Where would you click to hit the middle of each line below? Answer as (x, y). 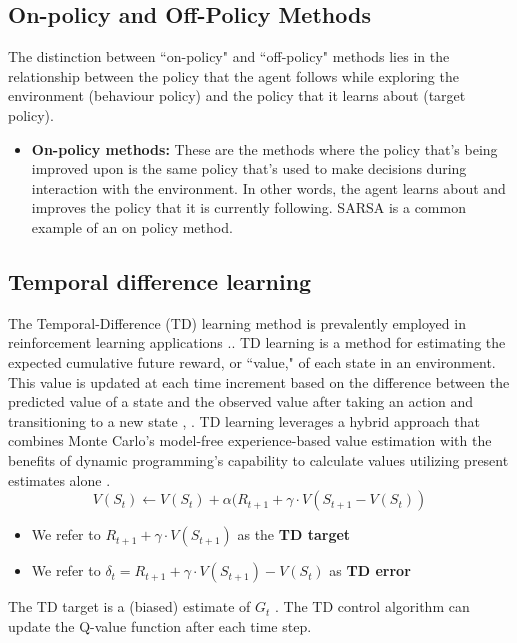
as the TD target (294, 534)
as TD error (370, 570)
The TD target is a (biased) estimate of (129, 606)
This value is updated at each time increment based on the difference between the (259, 381)
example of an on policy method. (132, 226)
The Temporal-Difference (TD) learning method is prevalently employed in (237, 322)
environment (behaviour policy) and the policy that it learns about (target (237, 95)
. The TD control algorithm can (372, 606)
